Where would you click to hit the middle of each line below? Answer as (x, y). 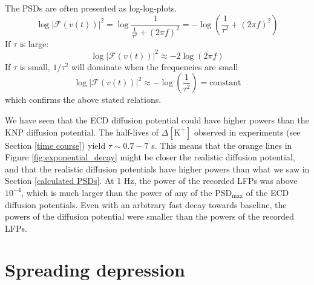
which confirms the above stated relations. (83, 100)
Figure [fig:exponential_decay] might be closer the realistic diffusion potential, (150, 157)
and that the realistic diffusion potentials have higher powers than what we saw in (157, 169)
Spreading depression (95, 270)
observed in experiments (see (247, 132)
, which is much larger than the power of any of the (117, 192)
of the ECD (267, 192)
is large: (34, 43)
